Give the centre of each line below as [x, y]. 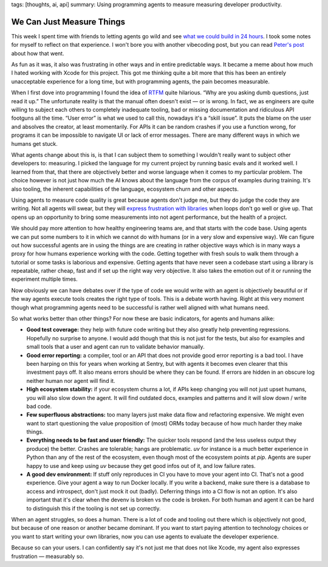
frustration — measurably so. [48, 556]
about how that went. [38, 53]
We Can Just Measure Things [68, 22]
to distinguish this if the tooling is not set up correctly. [94, 508]
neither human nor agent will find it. [71, 380]
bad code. [39, 406]
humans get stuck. [34, 143]
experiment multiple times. [45, 279]
